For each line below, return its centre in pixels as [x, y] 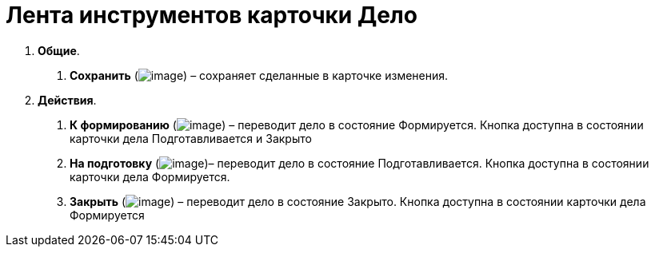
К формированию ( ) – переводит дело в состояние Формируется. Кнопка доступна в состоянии [357, 125]
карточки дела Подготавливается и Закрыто [191, 138]
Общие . [59, 50]
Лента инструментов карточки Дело [212, 15]
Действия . [67, 100]
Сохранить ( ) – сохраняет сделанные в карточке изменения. [259, 75]
